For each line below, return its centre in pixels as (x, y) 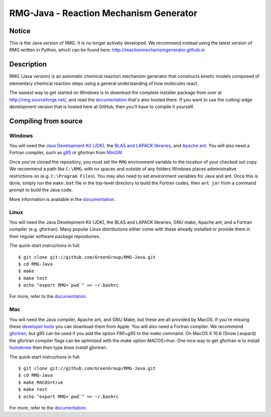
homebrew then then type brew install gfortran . (58, 348)
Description (28, 65)
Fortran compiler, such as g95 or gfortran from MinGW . (66, 153)
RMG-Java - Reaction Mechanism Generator (103, 13)
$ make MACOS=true (41, 382)
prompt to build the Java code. (41, 190)
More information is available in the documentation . (62, 199)
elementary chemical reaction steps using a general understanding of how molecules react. (104, 83)
